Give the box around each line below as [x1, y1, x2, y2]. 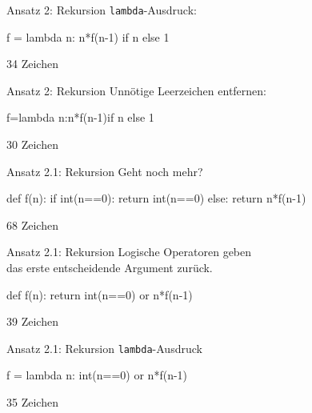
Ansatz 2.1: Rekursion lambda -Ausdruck [6, 339, 202, 356]
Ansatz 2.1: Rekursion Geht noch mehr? [6, 162, 203, 179]
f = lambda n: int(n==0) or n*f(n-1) [6, 367, 188, 383]
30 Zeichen [6, 136, 58, 153]
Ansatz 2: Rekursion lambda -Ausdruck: [6, 2, 197, 18]
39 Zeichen [6, 313, 58, 330]
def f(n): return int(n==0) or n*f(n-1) [6, 286, 193, 303]
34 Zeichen [6, 55, 58, 72]
